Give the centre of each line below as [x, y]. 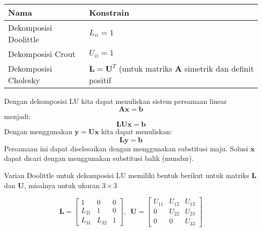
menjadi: [17, 116]
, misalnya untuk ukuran [62, 185]
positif [100, 80]
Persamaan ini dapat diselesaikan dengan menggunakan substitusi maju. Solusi [126, 148]
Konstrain [109, 12]
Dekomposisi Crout [42, 54]
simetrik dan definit [219, 68]
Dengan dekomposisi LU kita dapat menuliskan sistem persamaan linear [116, 101]
